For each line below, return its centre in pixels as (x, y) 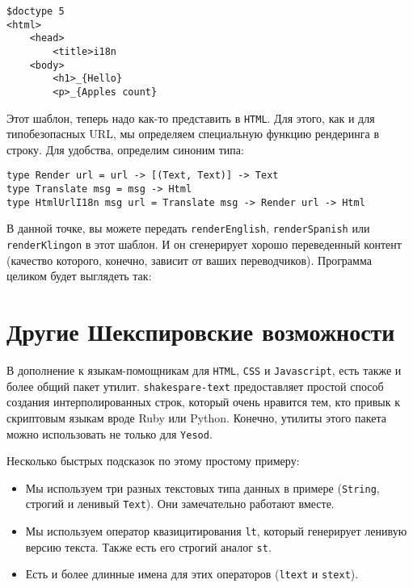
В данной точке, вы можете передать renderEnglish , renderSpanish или (188, 228)
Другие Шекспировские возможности (201, 332)
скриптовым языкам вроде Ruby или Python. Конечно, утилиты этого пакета (196, 417)
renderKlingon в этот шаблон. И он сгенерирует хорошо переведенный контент (204, 244)
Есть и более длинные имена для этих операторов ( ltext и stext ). (192, 574)
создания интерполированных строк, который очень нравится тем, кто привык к (204, 402)
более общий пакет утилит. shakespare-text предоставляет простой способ (195, 386)
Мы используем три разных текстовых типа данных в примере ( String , (202, 487)
